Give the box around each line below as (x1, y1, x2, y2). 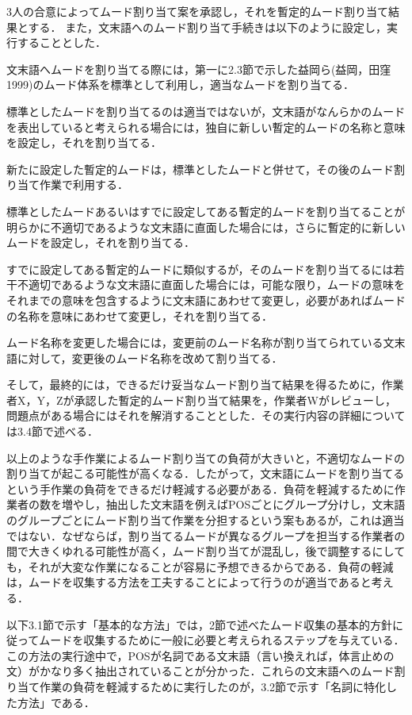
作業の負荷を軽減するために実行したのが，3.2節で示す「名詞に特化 (39, 678, 387, 694)
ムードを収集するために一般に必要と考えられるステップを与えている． (39, 632, 405, 648)
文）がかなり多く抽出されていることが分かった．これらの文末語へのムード (6, 663, 395, 679)
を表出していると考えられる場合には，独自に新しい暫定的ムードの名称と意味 (6, 118, 406, 135)
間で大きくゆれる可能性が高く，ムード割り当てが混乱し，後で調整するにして (6, 543, 406, 559)
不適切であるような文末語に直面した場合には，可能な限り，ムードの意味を (17, 276, 405, 293)
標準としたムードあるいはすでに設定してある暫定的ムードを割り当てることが (6, 202, 406, 219)
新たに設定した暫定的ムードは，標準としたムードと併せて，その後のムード (6, 160, 395, 177)
